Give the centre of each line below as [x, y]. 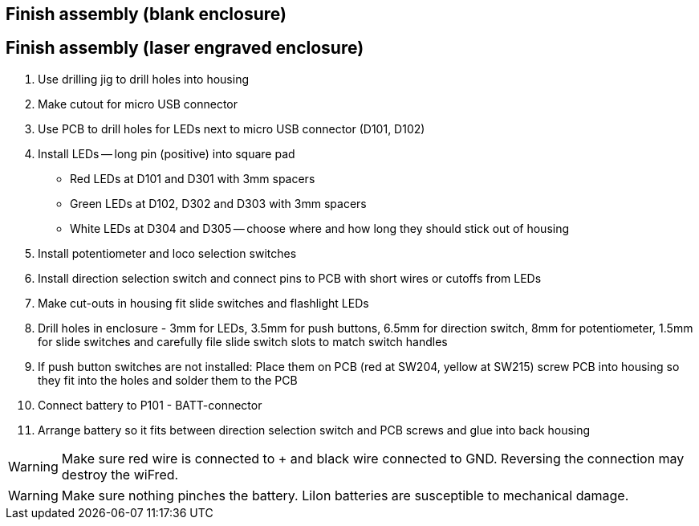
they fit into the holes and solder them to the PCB [168, 380]
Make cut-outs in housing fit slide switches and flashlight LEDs [203, 303]
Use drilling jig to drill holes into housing [143, 79]
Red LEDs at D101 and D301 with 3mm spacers [193, 178]
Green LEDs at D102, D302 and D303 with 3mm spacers [218, 203]
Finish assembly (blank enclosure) [146, 14]
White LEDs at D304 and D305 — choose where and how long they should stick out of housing [320, 228]
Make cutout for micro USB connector [138, 104]
